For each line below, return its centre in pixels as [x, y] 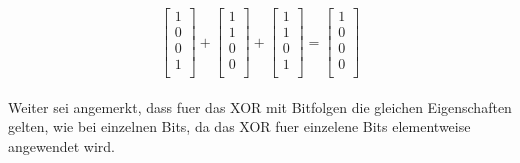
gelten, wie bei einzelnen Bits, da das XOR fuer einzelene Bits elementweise [239, 126]
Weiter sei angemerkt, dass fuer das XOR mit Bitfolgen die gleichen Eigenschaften [260, 106]
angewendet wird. [61, 145]
